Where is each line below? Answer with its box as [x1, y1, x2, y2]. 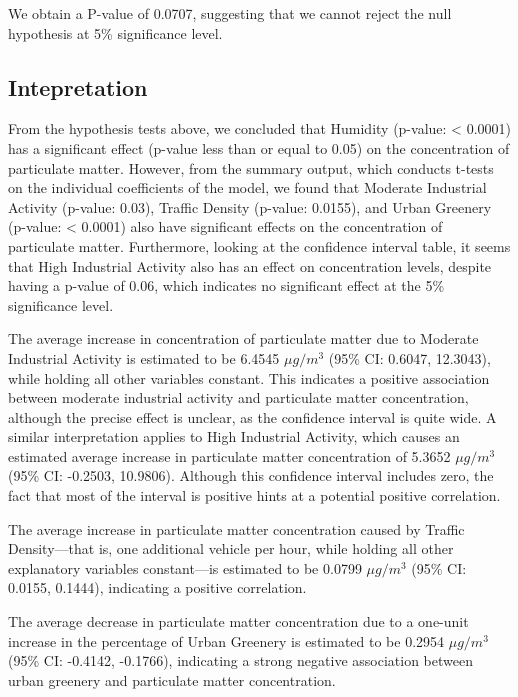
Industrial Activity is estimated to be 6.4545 [8, 347, 280, 368]
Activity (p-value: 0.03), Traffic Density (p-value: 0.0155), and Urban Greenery [8, 196, 492, 217]
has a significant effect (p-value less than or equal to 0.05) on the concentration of [8, 137, 510, 158]
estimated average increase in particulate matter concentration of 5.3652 [8, 445, 451, 466]
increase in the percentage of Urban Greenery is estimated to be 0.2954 [8, 630, 445, 651]
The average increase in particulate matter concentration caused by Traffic [8, 518, 465, 539]
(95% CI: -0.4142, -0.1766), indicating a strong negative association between [8, 650, 473, 671]
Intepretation [8, 71, 148, 102]
